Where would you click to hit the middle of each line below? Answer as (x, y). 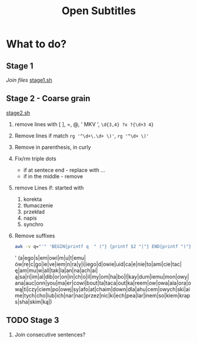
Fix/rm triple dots (36, 158)
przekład (34, 211)
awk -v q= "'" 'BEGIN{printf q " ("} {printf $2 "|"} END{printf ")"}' (104, 246)
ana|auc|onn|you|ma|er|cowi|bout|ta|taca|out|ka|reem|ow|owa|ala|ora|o (103, 283)
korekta (33, 199)
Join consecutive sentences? (50, 334)
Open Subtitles (99, 11)
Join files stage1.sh (29, 80)
